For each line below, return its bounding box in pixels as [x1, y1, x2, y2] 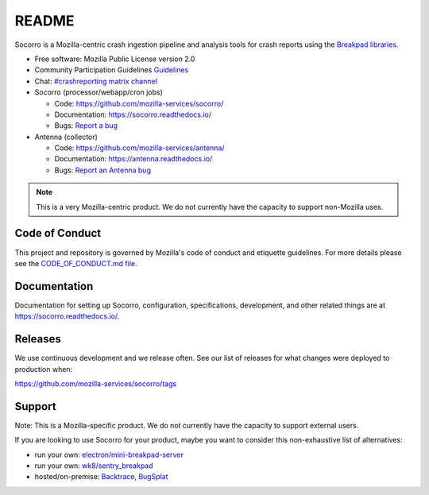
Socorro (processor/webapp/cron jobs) [34, 87, 163, 97]
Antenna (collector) [34, 132, 99, 141]
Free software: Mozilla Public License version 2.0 [34, 54, 195, 64]
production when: [14, 364, 73, 373]
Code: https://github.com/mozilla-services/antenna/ [54, 143, 226, 153]
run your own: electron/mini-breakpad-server [34, 450, 184, 459]
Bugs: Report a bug [54, 121, 118, 130]
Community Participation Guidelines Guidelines [34, 65, 189, 75]
